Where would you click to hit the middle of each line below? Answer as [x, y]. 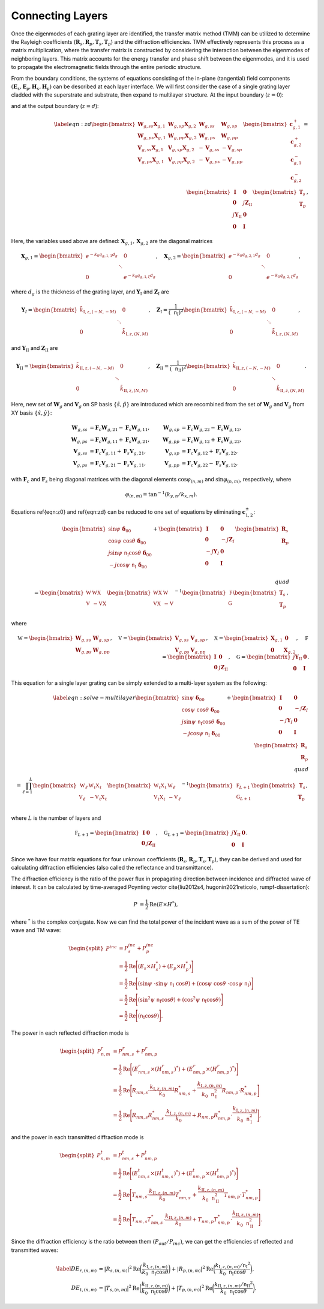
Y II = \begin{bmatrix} [45, 367]
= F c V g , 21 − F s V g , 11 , [118, 464]
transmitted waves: [35, 1250]
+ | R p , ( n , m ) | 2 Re [192, 1269]
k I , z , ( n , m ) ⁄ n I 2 [233, 1265]
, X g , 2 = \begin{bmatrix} [191, 257]
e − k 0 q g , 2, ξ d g [282, 277]
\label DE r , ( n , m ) [76, 1269]
